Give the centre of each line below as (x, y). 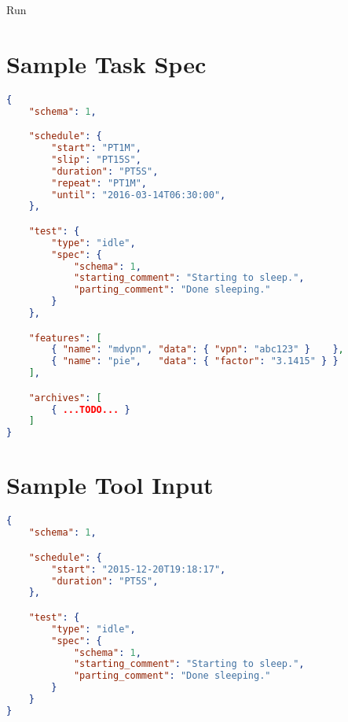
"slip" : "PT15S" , (96, 159)
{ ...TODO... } (91, 409)
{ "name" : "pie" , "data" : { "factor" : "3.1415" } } (195, 361)
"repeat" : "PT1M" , (99, 183)
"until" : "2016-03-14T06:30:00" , (139, 195)
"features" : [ (65, 338)
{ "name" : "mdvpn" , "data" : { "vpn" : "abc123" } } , (198, 350)
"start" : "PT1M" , (96, 148)
